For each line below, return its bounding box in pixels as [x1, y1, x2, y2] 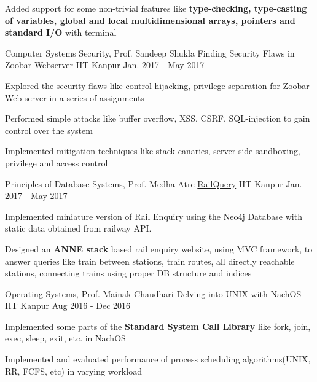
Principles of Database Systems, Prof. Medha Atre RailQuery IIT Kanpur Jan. [5, 177, 302, 190]
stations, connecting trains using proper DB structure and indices [5, 267, 252, 279]
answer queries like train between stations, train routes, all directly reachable [5, 254, 295, 267]
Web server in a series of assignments [5, 91, 144, 104]
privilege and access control [5, 156, 108, 169]
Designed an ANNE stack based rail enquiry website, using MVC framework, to [5, 242, 313, 255]
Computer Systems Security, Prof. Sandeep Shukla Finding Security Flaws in [5, 46, 295, 59]
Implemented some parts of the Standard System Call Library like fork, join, [5, 319, 311, 332]
